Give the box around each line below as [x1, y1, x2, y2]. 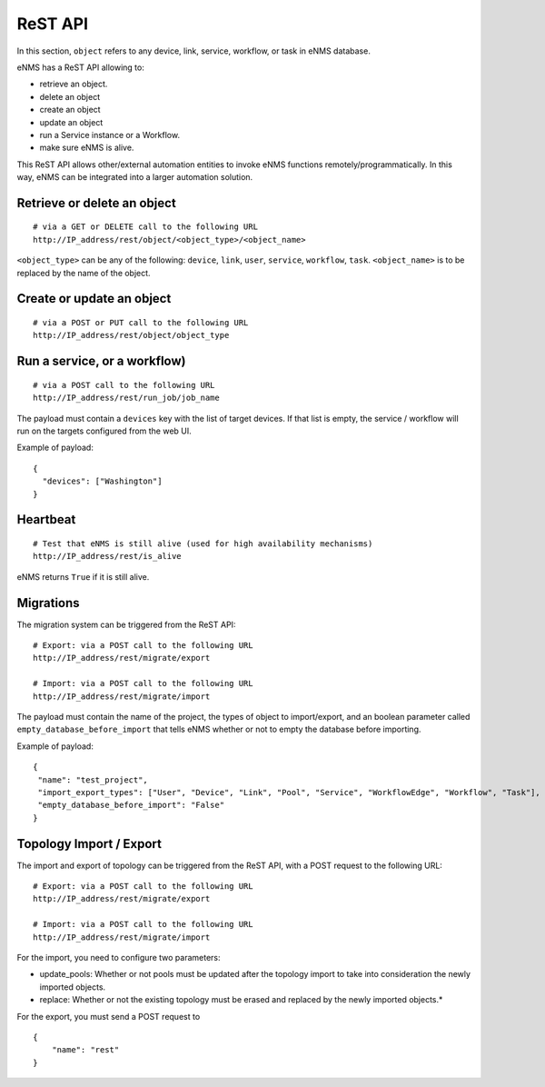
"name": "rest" [51, 1045, 120, 1055]
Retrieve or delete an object [16, 195, 176, 211]
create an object [39, 105, 101, 115]
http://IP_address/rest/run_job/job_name [33, 393, 220, 404]
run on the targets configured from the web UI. [16, 425, 193, 436]
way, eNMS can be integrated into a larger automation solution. [16, 172, 253, 183]
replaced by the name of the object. [16, 267, 151, 278]
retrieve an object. [39, 78, 108, 90]
